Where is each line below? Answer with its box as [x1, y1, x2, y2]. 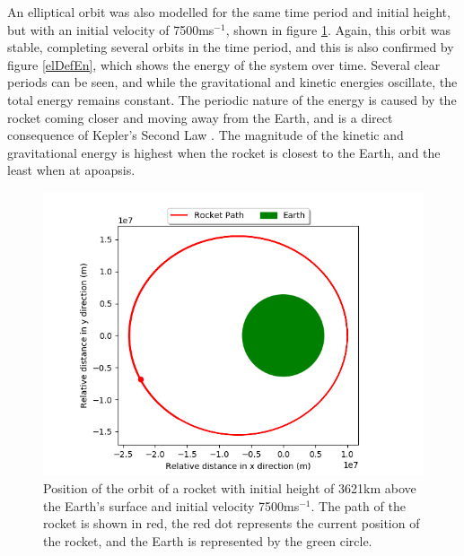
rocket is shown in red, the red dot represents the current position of [43, 514, 420, 533]
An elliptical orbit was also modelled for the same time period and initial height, [7, 3, 451, 21]
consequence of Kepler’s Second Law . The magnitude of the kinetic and [7, 126, 404, 144]
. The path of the [311, 496, 406, 515]
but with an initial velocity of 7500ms [7, 20, 214, 39]
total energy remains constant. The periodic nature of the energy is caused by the [7, 90, 457, 109]
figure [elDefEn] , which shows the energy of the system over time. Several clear [7, 55, 441, 74]
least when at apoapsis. [7, 161, 136, 179]
